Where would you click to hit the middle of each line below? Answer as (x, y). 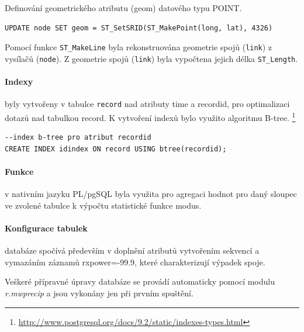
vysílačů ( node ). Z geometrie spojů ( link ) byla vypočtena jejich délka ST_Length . (151, 58)
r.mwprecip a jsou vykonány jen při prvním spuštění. (99, 293)
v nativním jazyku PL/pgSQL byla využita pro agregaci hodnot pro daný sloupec (151, 194)
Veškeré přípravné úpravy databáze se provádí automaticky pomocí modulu (140, 281)
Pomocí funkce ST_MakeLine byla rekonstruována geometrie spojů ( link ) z (139, 47)
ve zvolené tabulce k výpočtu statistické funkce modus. (103, 205)
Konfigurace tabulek (46, 228)
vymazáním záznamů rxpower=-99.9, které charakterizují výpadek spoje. (135, 262)
